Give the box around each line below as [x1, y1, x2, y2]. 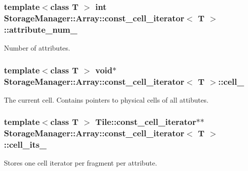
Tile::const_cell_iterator [95, 115, 196, 128]
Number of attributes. [4, 43, 70, 53]
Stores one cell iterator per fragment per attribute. [4, 158, 157, 168]
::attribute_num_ [4, 23, 78, 35]
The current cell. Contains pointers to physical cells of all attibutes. [4, 94, 208, 105]
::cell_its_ [4, 138, 47, 151]
